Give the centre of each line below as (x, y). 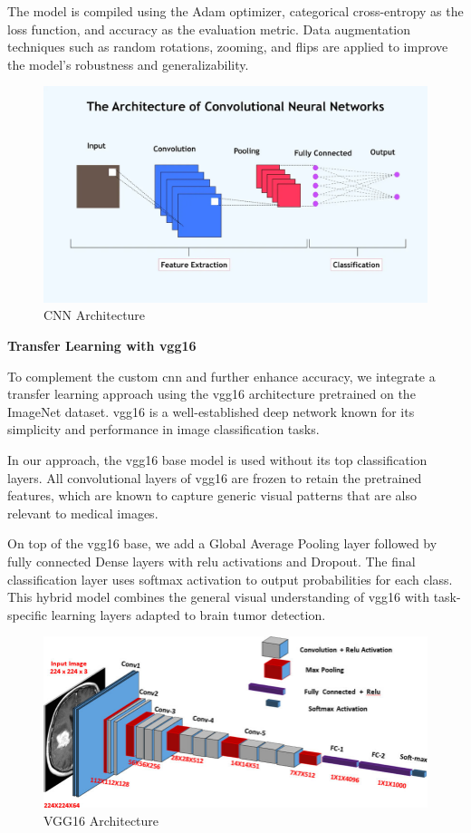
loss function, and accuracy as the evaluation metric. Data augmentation (209, 29)
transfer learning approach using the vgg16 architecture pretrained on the (211, 394)
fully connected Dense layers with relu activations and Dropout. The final (211, 561)
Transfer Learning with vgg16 (102, 346)
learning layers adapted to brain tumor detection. (188, 614)
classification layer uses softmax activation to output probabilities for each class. (230, 579)
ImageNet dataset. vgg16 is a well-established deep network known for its (211, 411)
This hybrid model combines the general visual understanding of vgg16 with (218, 597)
